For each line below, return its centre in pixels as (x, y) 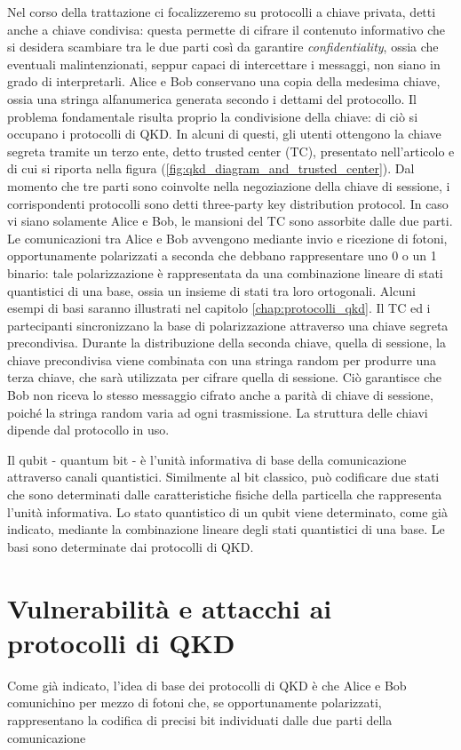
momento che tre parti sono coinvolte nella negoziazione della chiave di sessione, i (229, 185)
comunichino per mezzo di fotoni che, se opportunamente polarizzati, (195, 702)
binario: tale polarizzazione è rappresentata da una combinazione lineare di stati (225, 272)
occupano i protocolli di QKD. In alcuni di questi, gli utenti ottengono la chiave (224, 134)
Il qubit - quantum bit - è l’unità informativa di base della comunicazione (207, 459)
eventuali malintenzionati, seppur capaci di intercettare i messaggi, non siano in (224, 64)
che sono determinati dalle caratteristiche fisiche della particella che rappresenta (225, 495)
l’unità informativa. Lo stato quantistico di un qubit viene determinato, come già (227, 511)
